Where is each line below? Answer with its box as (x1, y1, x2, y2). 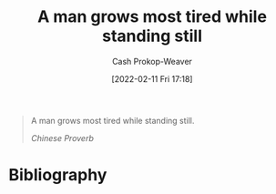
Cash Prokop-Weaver (111, 56, 193, 66)
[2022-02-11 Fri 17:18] (111, 73, 193, 84)
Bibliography (8, 165, 107, 186)
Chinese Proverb (30, 132, 95, 143)
